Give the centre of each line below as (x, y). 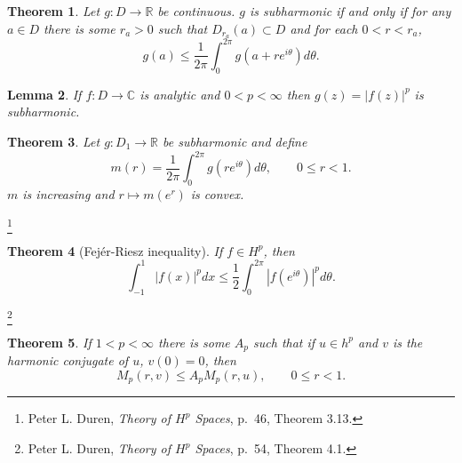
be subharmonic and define (235, 141)
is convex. (217, 193)
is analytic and (180, 94)
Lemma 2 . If (44, 94)
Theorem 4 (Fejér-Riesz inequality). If (115, 250)
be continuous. (196, 11)
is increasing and (68, 193)
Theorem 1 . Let (54, 11)
